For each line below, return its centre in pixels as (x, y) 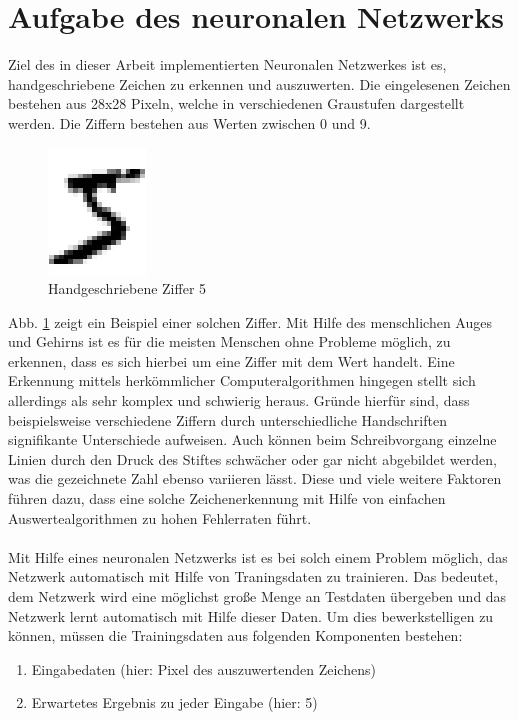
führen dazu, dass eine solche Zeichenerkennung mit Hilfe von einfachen (227, 498)
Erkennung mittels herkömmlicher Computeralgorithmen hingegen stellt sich (242, 380)
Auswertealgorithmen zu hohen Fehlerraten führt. (160, 517)
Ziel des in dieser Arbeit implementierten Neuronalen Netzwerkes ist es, (227, 64)
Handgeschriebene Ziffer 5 (127, 288)
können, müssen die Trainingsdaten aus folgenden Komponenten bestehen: (235, 635)
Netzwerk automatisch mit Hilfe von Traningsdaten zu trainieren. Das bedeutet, (253, 576)
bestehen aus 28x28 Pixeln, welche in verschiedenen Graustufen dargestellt (236, 103)
